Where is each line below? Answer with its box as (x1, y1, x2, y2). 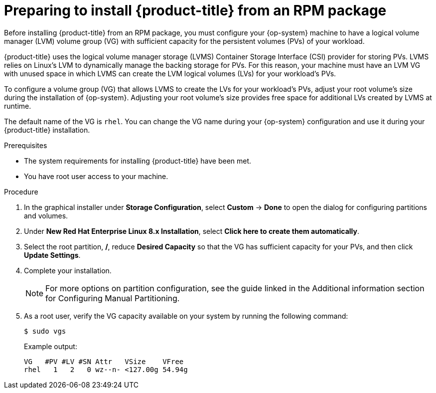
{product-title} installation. (4, 125, 90, 134)
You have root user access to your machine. (24, 172, 168, 181)
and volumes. (24, 211, 68, 220)
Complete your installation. (24, 266, 112, 275)
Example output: (24, 342, 77, 351)
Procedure (4, 187, 38, 196)
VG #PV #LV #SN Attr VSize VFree (24, 357, 184, 366)
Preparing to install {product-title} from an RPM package (4, 2, 387, 19)
